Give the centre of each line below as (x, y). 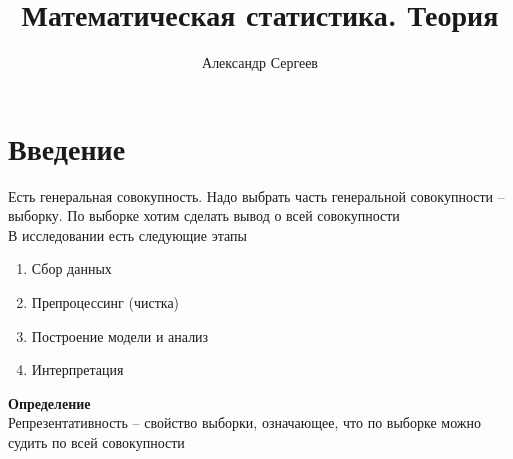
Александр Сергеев (260, 62)
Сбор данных (71, 268)
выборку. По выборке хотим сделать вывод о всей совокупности (204, 215)
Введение (67, 147)
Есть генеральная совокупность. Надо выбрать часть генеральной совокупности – (256, 195)
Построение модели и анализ (120, 335)
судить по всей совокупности (96, 442)
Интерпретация (77, 369)
